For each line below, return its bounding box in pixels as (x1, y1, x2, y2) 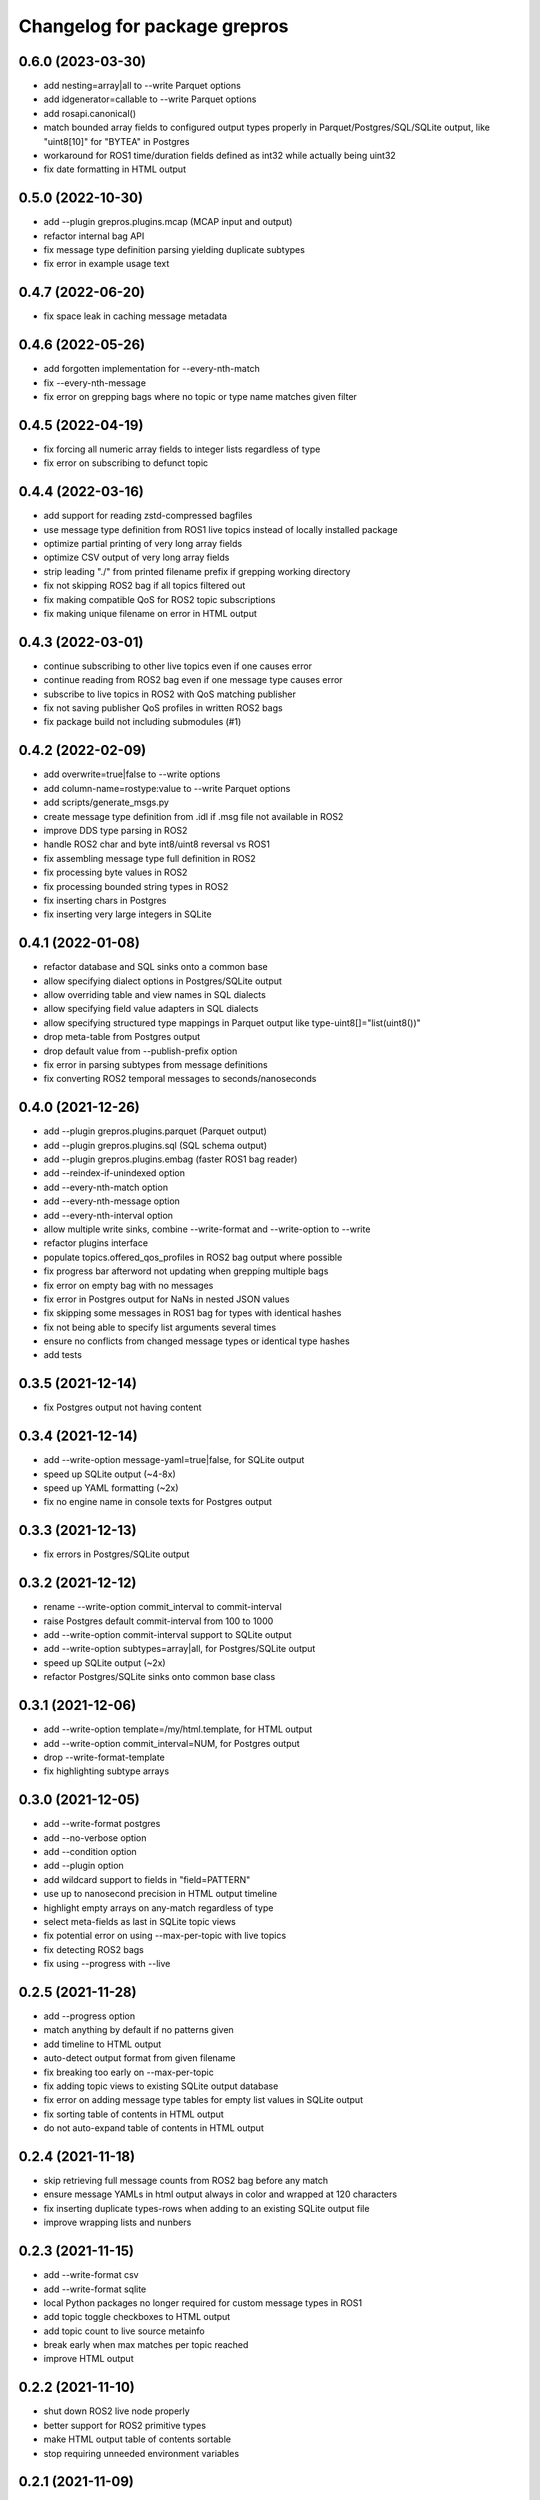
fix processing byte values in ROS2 (43, 866, 188, 879)
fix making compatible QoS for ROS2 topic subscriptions (43, 593, 276, 605)
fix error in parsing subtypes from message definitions (43, 1058, 269, 1070)
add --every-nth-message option (43, 1195, 180, 1207)
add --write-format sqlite (43, 2283, 147, 2295)
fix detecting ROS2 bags (43, 1943, 144, 1955)
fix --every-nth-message (43, 376, 147, 389)
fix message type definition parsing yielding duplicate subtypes (43, 244, 305, 256)
